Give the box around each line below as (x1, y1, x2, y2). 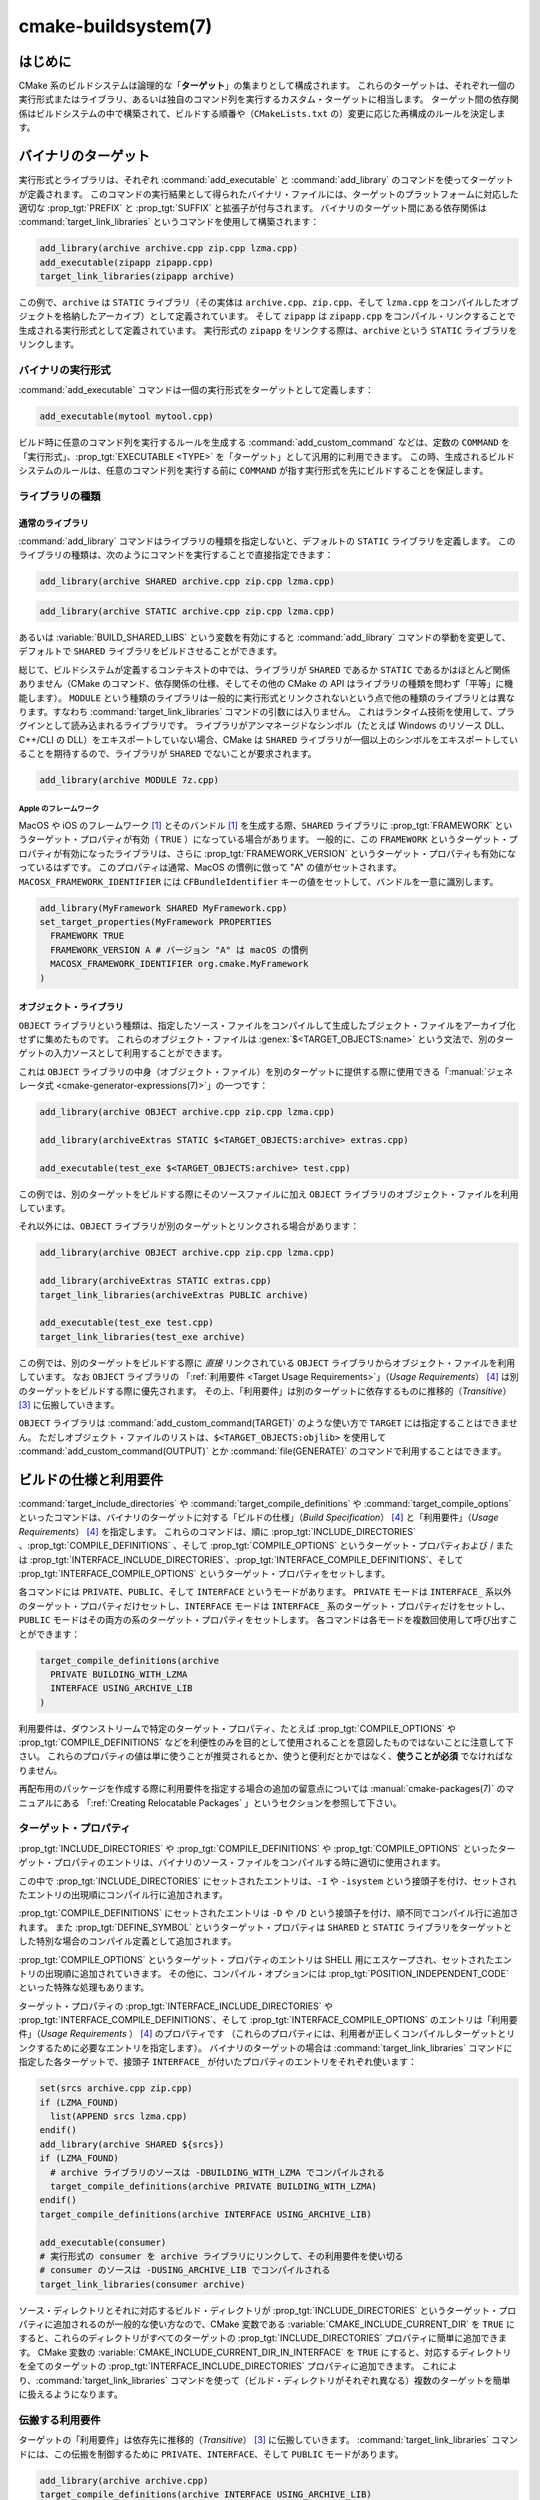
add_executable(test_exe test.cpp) (39, 1317, 214, 1329)
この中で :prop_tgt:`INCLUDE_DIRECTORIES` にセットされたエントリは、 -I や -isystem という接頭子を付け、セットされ (18, 1875, 517, 1887)
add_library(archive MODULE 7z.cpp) (39, 775, 220, 786)
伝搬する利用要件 (18, 2413, 101, 2427)
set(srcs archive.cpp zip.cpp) (39, 2083, 194, 2094)
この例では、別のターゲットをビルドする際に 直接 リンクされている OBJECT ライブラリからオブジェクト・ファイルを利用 (18, 1356, 515, 1369)
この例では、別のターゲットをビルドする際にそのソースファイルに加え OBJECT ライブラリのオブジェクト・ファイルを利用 (18, 1188, 519, 1200)
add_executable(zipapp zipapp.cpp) (39, 256, 214, 268)
